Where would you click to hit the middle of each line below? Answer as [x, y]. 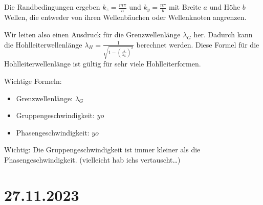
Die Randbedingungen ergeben [52, 7]
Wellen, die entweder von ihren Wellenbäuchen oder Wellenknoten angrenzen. [125, 17]
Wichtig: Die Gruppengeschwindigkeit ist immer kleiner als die [102, 150]
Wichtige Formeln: [33, 81]
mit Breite [185, 7]
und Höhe [225, 7]
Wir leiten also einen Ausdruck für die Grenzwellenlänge [92, 35]
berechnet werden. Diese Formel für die [198, 44]
